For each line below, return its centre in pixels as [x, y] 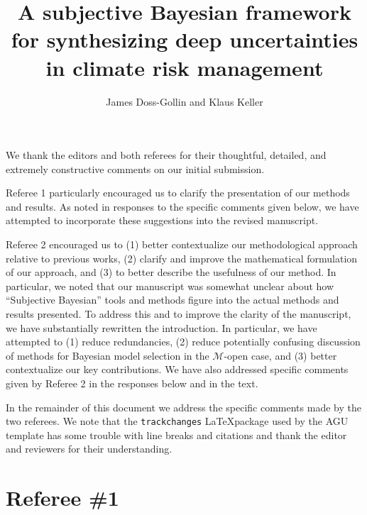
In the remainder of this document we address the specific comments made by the [183, 407]
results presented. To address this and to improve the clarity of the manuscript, [179, 314]
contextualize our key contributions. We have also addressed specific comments [177, 369]
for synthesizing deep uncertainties [185, 39]
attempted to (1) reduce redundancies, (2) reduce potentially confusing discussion [183, 342]
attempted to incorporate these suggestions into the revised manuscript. [162, 220]
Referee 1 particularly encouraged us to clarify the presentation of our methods [178, 193]
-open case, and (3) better [280, 355]
